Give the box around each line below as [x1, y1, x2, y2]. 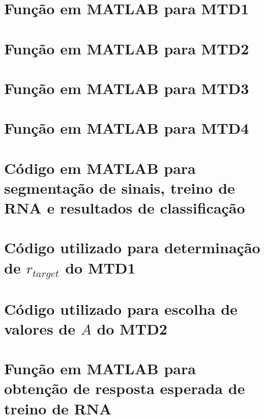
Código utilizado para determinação [4, 237, 260, 258]
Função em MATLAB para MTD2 [4, 38, 249, 58]
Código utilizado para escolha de [4, 298, 238, 319]
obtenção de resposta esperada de [4, 378, 245, 399]
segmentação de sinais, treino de [4, 177, 235, 198]
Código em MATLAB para [4, 157, 196, 178]
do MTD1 [65, 257, 136, 278]
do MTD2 [97, 318, 167, 339]
